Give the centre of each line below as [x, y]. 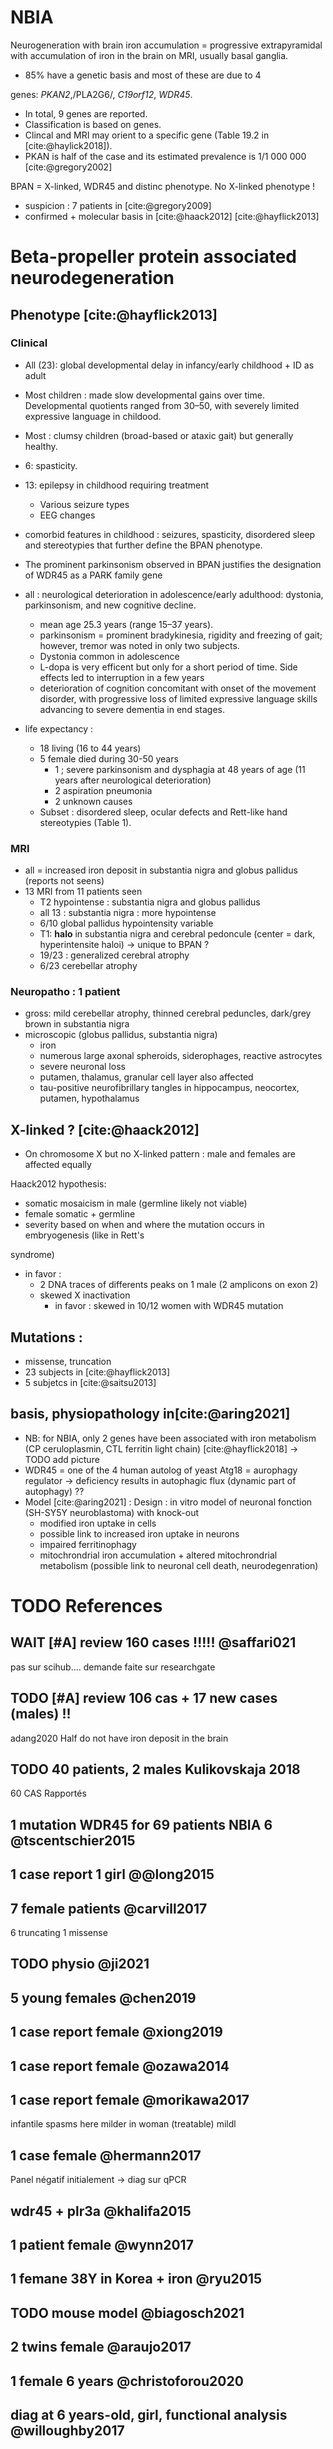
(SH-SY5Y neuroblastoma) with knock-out [112, 1512]
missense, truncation [68, 1362]
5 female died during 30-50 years [109, 758]
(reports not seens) [64, 881]
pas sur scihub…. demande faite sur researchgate [113, 1667]
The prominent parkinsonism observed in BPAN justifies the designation [173, 564]
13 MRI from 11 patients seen [83, 892]
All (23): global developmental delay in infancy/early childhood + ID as [169, 365]
